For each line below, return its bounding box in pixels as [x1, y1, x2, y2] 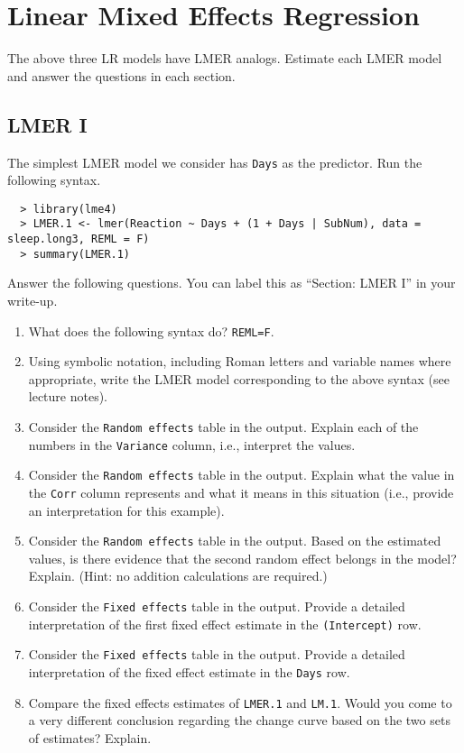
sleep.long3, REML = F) [7, 233, 150, 246]
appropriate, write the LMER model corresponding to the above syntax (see [28, 369, 450, 388]
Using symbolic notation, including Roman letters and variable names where [28, 352, 451, 371]
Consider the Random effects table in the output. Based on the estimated [28, 531, 441, 550]
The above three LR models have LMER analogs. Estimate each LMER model [7, 49, 442, 68]
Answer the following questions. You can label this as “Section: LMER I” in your [7, 273, 456, 292]
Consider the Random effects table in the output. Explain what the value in [28, 465, 455, 484]
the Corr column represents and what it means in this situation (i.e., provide [28, 482, 454, 501]
